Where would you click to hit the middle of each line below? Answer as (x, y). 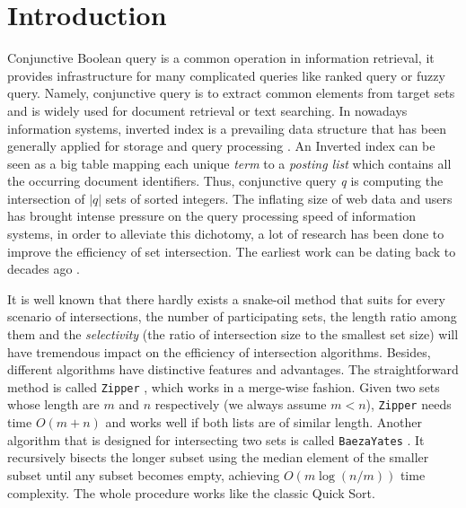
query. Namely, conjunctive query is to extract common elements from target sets (231, 93)
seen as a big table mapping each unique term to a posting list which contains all (229, 163)
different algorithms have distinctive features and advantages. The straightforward (233, 369)
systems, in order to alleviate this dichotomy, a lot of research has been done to (226, 234)
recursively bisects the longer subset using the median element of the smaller (218, 457)
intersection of (46, 198)
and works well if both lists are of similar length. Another (264, 422)
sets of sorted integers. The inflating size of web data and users (279, 198)
